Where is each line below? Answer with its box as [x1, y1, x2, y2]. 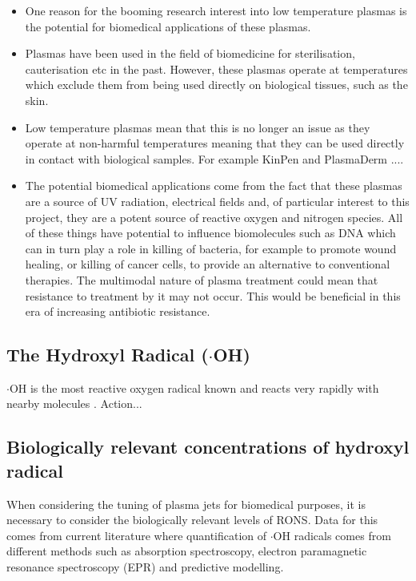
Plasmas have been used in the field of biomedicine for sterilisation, [25, 45, 355, 62]
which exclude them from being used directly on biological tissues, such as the [25, 76, 408, 93]
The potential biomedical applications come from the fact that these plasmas [25, 177, 402, 194]
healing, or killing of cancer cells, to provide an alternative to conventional [25, 256, 390, 272]
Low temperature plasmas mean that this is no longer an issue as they [25, 119, 370, 135]
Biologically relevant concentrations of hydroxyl [6, 434, 410, 459]
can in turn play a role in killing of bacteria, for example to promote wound [25, 240, 397, 256]
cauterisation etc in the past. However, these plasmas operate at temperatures [25, 60, 408, 77]
